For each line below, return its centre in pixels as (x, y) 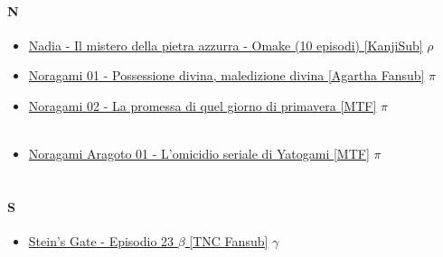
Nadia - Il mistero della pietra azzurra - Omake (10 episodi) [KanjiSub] (226, 45)
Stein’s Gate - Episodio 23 (101, 241)
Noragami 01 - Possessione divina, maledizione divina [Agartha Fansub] (226, 75)
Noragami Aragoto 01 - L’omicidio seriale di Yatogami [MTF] (199, 154)
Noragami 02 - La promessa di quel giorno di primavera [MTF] (203, 105)
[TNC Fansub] (229, 241)
